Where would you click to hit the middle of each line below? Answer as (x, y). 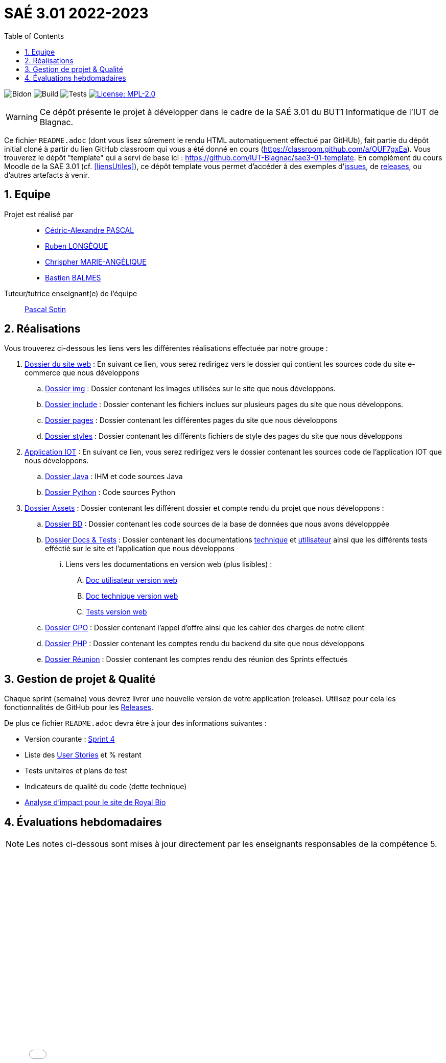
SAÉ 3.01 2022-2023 (76, 13)
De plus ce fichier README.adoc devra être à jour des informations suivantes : (135, 723)
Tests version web (116, 612)
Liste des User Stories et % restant (83, 755)
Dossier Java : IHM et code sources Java (114, 477)
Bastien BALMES (73, 277)
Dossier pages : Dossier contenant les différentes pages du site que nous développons (191, 420)
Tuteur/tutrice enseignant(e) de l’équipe (71, 293)
